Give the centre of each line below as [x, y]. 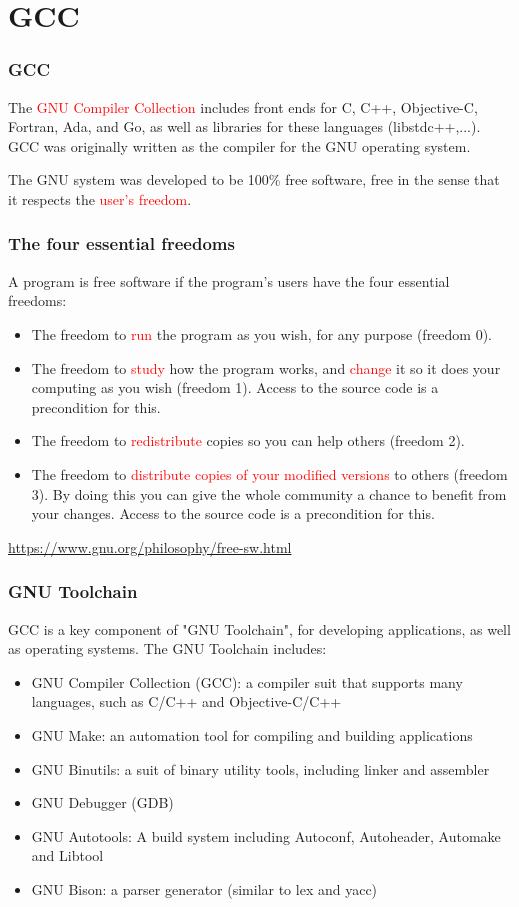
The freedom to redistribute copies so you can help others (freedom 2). [248, 440]
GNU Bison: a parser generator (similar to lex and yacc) [204, 888]
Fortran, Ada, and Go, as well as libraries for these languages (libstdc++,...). [244, 126]
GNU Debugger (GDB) [102, 802]
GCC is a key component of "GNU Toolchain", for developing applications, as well [259, 628]
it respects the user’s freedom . [100, 198]
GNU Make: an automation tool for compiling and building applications [252, 734]
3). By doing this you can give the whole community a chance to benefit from [269, 493]
